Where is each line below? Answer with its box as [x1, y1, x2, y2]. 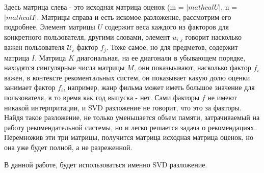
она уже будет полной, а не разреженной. [4, 142, 133, 153]
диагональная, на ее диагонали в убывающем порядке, [76, 52, 246, 63]
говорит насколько [185, 31, 242, 42]
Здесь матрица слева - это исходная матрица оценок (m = [4, 2, 184, 12]
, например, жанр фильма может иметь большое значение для [63, 82, 255, 93]
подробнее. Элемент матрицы [4, 21, 95, 32]
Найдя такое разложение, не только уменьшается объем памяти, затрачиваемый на [4, 112, 260, 123]
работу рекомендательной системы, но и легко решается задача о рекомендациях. [4, 122, 256, 132]
